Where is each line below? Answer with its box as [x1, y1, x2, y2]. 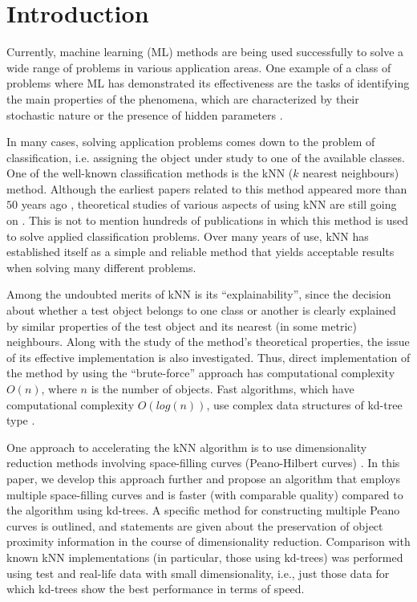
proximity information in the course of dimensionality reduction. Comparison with [6, 533, 411, 550]
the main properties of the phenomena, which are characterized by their [6, 90, 359, 107]
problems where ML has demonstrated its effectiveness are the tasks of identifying [6, 75, 410, 92]
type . [6, 412, 35, 429]
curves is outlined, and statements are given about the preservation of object [6, 517, 383, 534]
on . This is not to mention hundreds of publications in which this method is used [6, 212, 409, 229]
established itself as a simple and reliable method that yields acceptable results [6, 243, 395, 260]
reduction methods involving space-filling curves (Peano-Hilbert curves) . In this [6, 454, 400, 471]
